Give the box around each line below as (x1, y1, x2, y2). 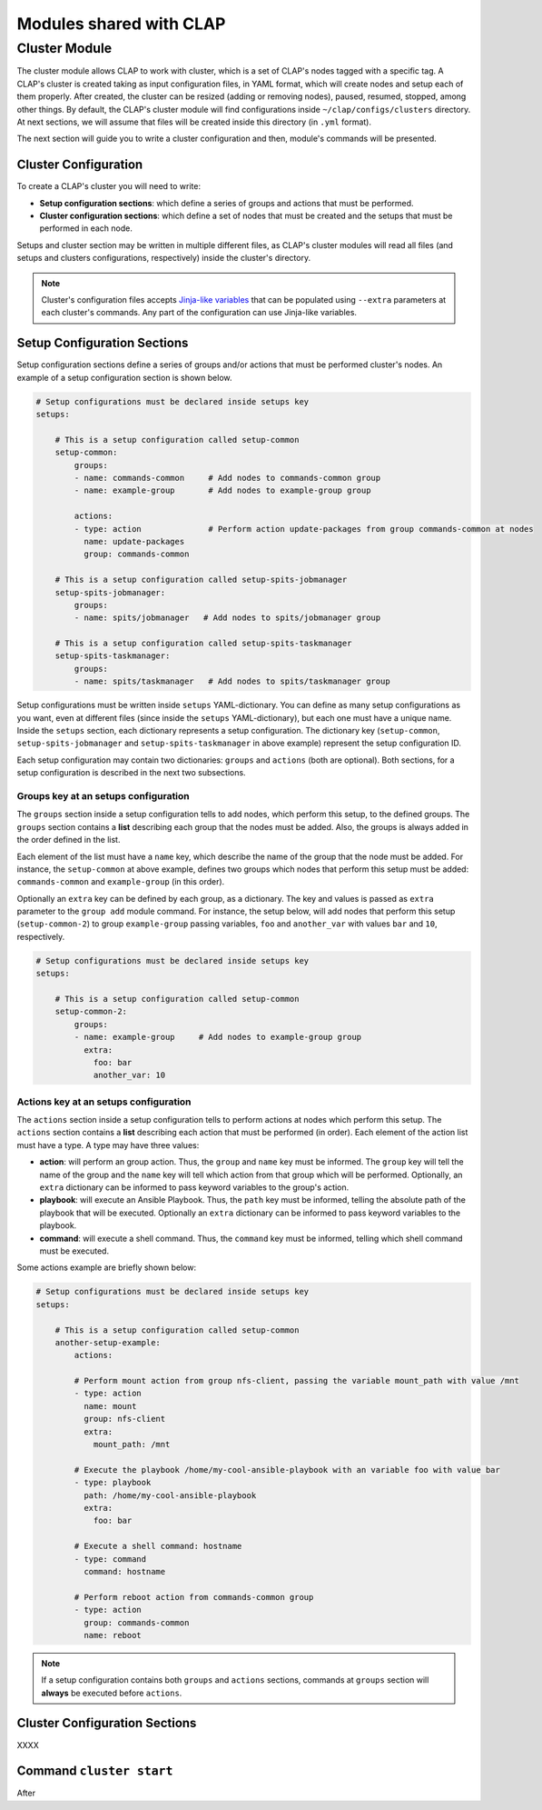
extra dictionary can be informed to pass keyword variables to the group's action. (39, 1182, 350, 1193)
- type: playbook (74, 1477, 152, 1488)
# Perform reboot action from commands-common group (74, 1592, 314, 1602)
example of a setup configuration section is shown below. (16, 372, 232, 383)
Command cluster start (16, 1764, 173, 1779)
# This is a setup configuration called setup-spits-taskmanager (54, 638, 352, 649)
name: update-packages (83, 536, 185, 546)
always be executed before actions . (41, 1687, 182, 1698)
